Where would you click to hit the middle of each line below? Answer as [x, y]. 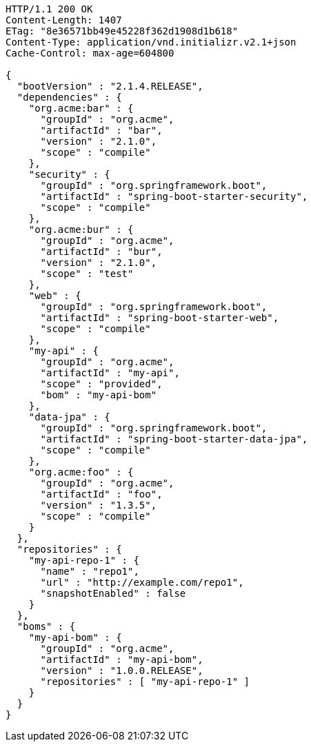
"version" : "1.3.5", [99, 505]
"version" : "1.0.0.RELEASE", [122, 671]
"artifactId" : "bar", [101, 130]
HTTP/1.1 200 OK [49, 9]
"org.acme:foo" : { [81, 472]
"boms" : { [46, 626]
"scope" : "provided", [101, 384]
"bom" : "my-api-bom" [99, 395]
